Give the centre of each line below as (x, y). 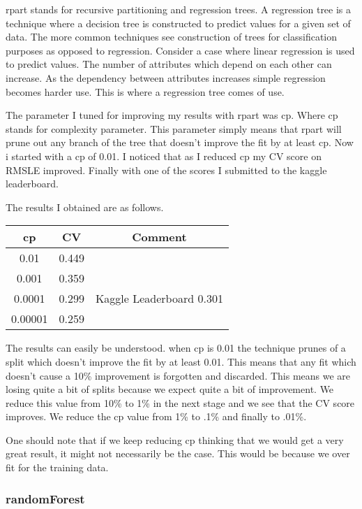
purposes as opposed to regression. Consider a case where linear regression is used (180, 50)
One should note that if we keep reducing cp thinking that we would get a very (175, 439)
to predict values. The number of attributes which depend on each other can (169, 64)
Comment (159, 237)
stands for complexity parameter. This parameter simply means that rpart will (174, 128)
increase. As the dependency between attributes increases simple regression (166, 77)
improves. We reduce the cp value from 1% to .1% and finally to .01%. (156, 416)
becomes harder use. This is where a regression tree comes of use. (145, 91)
